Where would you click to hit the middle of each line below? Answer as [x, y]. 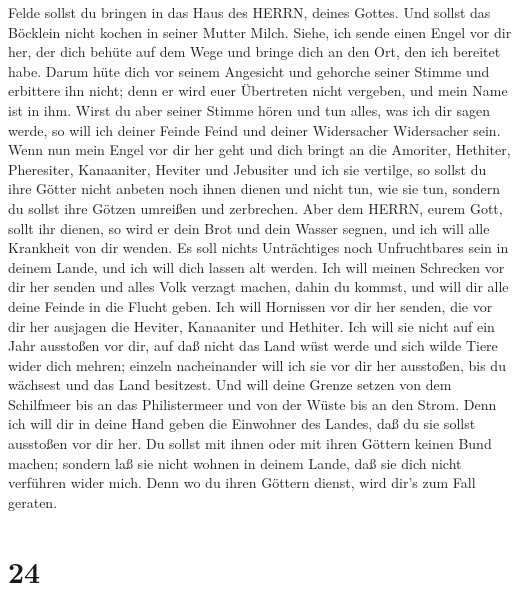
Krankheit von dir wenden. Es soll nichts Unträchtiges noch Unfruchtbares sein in [258, 247]
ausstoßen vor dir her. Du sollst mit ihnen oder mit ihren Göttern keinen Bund [250, 443]
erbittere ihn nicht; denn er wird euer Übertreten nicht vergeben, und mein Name [258, 90]
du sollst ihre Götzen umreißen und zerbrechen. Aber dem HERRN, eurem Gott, [255, 207]
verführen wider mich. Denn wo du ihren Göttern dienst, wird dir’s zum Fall [242, 482]
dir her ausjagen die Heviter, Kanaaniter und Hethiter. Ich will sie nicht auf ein [251, 325]
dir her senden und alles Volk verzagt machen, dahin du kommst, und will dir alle [258, 286]
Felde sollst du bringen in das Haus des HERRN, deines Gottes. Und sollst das [249, 12]
